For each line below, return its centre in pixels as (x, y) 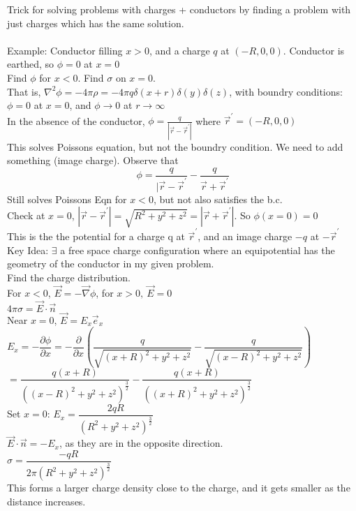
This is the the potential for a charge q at (96, 236)
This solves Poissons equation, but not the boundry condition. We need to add (175, 146)
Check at (26, 215)
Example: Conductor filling (65, 50)
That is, (24, 91)
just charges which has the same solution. (96, 23)
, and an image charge (245, 236)
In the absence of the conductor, (76, 120)
